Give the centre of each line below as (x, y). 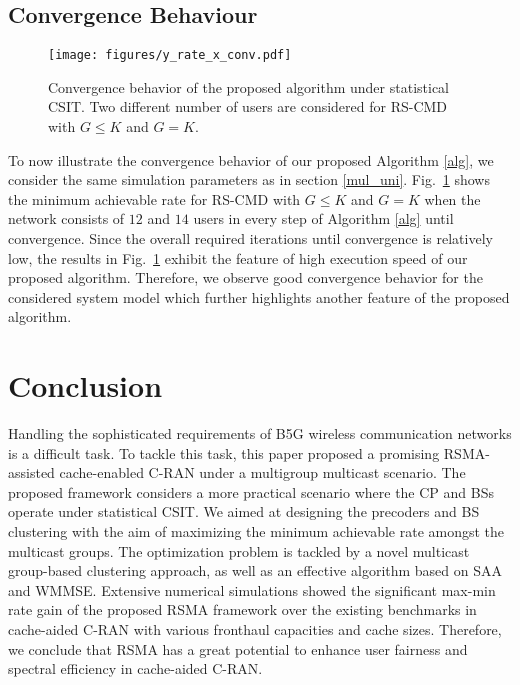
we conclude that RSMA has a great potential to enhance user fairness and (238, 648)
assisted (31, 472)
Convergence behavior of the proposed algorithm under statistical (249, 86)
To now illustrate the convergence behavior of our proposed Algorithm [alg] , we (251, 159)
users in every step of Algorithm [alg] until (323, 218)
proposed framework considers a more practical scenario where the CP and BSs (251, 491)
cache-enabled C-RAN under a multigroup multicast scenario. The (262, 472)
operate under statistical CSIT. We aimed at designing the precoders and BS (244, 511)
